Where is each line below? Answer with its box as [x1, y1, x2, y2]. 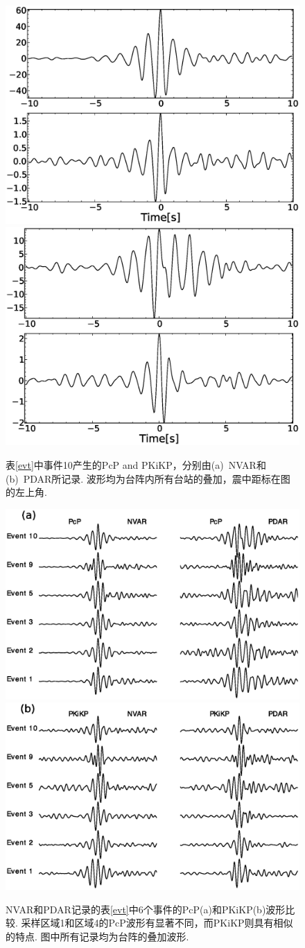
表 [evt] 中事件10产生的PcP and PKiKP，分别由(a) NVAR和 [6, 457, 266, 472]
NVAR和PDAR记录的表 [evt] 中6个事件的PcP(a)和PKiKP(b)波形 [6, 902, 286, 916]
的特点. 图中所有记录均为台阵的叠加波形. [6, 929, 189, 944]
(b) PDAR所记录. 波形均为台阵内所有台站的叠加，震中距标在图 [6, 471, 290, 485]
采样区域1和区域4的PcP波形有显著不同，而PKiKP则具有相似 [21, 915, 293, 930]
